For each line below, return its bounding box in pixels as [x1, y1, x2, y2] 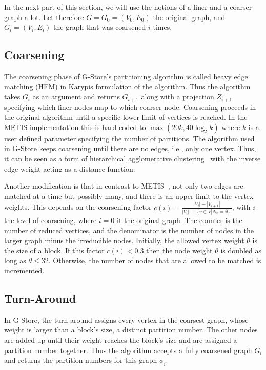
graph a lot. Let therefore [4, 11, 84, 22]
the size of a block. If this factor [4, 245, 105, 255]
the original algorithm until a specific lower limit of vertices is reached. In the [4, 112, 248, 122]
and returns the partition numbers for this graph [4, 355, 157, 365]
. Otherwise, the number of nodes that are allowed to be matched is [48, 255, 261, 266]
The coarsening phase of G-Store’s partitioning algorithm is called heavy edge [4, 70, 248, 81]
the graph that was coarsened [53, 22, 146, 32]
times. [153, 22, 172, 32]
